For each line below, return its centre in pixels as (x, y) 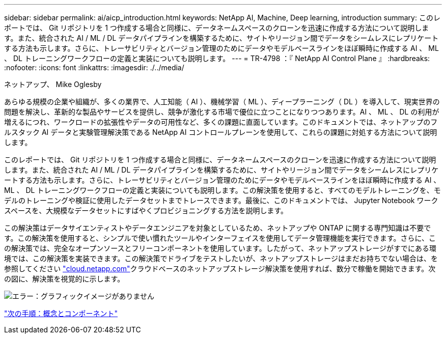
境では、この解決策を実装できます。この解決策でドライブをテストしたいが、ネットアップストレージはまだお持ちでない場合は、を (221, 258)
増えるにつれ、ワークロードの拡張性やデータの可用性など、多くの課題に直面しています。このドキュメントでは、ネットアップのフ (221, 122)
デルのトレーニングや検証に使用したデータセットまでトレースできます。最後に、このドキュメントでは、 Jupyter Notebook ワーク (221, 200)
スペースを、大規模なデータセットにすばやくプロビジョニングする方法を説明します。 (146, 210)
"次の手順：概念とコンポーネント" (61, 313)
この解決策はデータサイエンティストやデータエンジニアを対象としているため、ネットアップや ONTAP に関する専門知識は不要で (218, 228)
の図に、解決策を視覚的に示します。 (64, 279)
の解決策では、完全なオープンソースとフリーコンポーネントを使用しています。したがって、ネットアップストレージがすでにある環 (220, 248)
